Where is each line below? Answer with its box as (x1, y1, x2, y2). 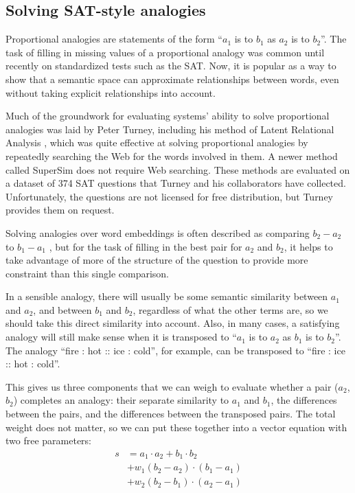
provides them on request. (5, 203, 115, 217)
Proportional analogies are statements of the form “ (5, 32, 222, 46)
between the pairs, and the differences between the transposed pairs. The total (5, 406, 336, 421)
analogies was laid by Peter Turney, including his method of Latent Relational (5, 122, 334, 136)
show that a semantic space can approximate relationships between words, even (5, 71, 339, 86)
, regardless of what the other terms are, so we (133, 302, 328, 317)
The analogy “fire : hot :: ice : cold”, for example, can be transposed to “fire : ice (5, 343, 345, 357)
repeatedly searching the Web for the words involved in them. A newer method (5, 148, 338, 163)
